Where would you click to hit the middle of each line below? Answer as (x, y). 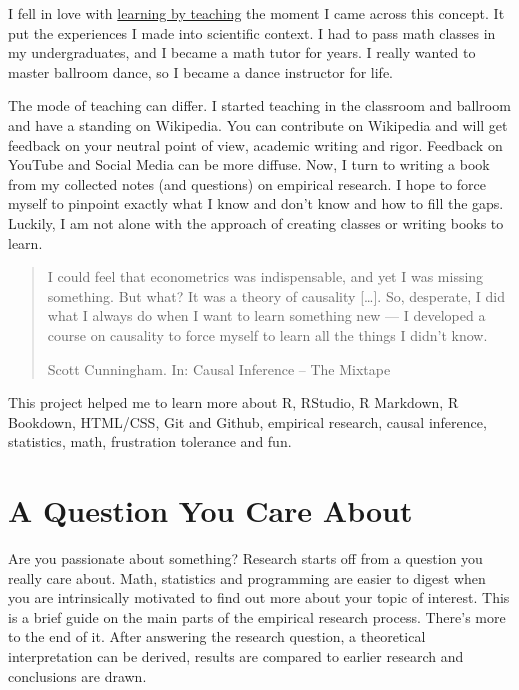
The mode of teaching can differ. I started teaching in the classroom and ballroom (259, 105)
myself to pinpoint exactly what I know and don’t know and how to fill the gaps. (256, 203)
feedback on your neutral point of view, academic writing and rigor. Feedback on (255, 144)
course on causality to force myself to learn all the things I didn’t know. (267, 334)
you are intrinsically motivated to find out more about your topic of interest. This (259, 597)
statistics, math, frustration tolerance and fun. (150, 441)
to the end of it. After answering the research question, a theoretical (217, 636)
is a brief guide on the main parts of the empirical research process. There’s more (257, 616)
